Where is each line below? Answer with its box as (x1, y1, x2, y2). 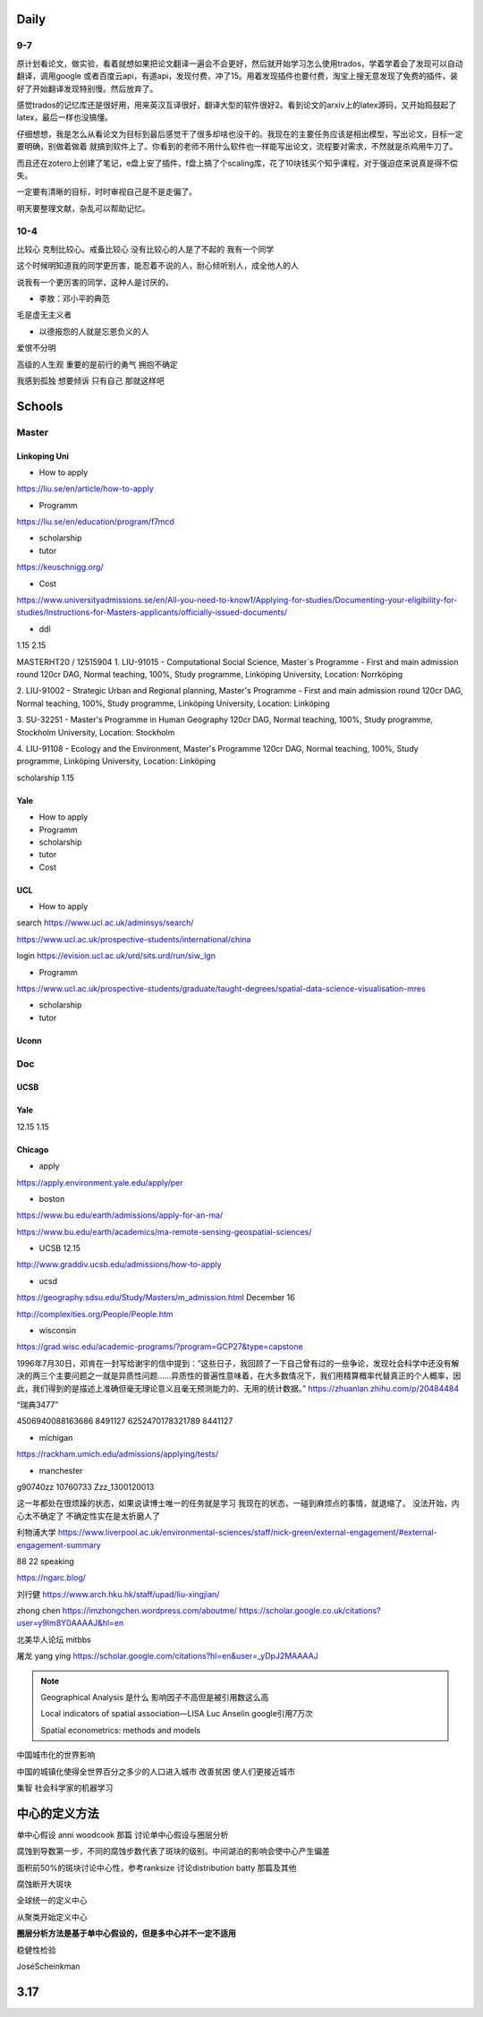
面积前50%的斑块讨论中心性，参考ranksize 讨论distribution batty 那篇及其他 (16, 1862, 297, 1873)
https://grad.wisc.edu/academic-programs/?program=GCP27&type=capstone (16, 1341, 303, 1352)
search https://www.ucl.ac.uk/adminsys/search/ (16, 917, 194, 928)
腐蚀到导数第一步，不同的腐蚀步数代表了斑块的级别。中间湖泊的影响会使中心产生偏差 (16, 1846, 330, 1857)
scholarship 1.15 (16, 772, 75, 783)
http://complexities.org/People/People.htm (16, 1308, 174, 1319)
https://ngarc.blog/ (16, 1572, 87, 1583)
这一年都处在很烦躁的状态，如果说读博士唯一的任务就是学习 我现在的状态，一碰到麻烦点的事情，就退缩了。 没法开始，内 (16, 1498, 460, 1509)
